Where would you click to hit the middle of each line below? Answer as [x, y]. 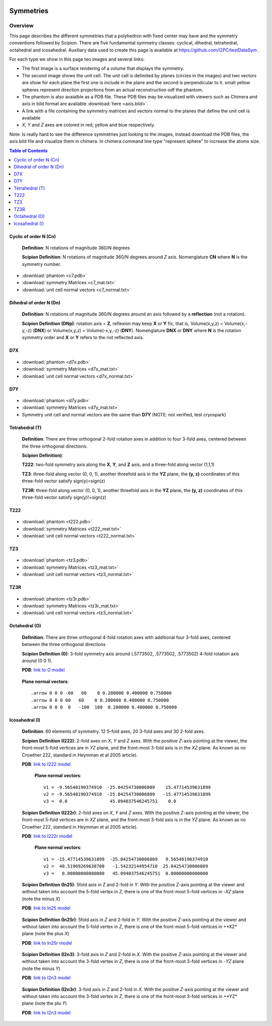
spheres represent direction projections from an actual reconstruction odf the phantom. [113, 90]
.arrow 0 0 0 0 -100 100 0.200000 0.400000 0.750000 [104, 707]
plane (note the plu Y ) [45, 1003]
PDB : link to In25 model [46, 908]
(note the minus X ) [41, 899]
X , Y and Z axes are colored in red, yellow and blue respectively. [89, 125]
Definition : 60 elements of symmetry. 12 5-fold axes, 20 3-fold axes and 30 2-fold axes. [113, 731]
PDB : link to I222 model [46, 764]
